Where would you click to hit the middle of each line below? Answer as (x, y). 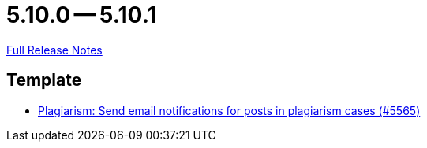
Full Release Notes (54, 50)
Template (44, 80)
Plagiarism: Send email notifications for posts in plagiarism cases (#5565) (229, 110)
